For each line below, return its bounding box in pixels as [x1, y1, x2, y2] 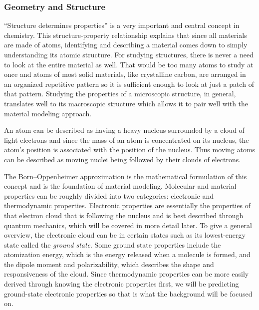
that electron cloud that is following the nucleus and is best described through [4, 210, 244, 220]
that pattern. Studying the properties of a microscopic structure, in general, [4, 88, 236, 99]
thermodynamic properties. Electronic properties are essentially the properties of [4, 200, 251, 211]
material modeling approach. [4, 108, 92, 118]
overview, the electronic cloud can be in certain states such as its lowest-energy [4, 230, 246, 240]
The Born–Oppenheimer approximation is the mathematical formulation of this [4, 171, 247, 181]
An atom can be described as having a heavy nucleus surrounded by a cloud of [4, 125, 245, 135]
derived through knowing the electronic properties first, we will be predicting [4, 279, 239, 289]
